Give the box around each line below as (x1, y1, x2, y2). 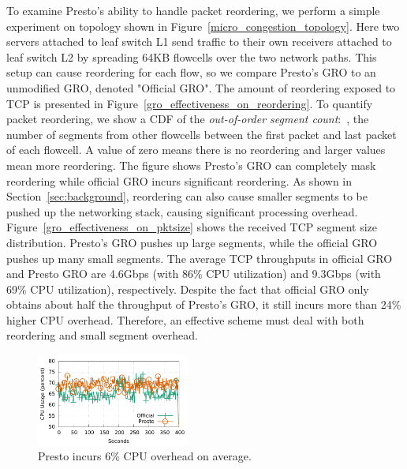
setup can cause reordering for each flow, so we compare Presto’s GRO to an (6, 64, 376, 81)
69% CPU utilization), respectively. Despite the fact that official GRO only (6, 280, 369, 297)
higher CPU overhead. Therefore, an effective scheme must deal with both (6, 311, 364, 328)
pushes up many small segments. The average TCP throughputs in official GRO (6, 250, 393, 266)
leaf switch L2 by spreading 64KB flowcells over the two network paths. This (6, 48, 377, 65)
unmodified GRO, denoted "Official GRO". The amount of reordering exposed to (6, 79, 396, 96)
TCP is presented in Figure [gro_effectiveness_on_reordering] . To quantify (6, 95, 373, 111)
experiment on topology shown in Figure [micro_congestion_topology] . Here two (6, 17, 400, 34)
